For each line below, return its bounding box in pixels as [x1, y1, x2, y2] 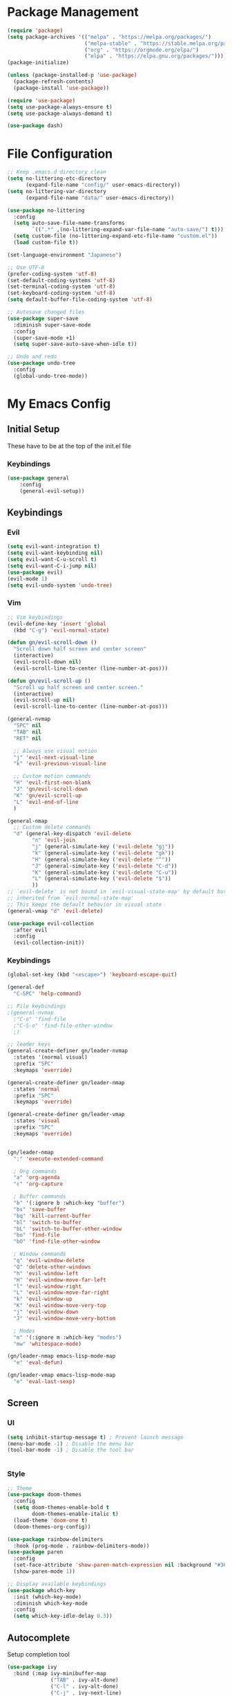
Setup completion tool [7, 1650, 70, 1658]
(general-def [7, 984, 45, 991]
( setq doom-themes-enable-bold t [13, 1504, 110, 1511]
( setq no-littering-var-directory [7, 188, 107, 194]
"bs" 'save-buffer [13, 1205, 67, 1213]
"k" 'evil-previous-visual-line [13, 760, 107, 767]
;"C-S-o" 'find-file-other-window [13, 1022, 113, 1029]
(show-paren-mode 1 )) [13, 1568, 76, 1575]
